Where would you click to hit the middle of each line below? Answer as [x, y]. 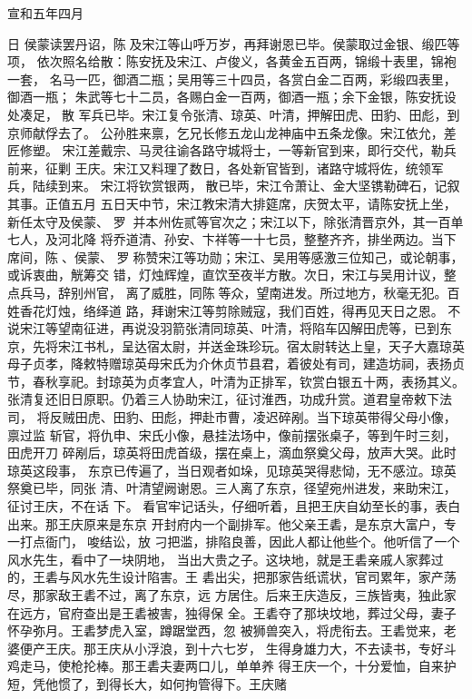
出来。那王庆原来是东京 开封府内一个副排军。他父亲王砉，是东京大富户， [226, 523]
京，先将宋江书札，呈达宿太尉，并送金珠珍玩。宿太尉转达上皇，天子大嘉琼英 [236, 345]
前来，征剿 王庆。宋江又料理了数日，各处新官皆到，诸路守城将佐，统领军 [226, 167]
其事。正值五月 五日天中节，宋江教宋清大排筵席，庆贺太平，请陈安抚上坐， [232, 203]
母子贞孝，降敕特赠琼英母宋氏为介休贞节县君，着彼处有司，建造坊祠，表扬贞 [236, 364]
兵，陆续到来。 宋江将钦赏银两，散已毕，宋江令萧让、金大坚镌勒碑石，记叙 [234, 186]
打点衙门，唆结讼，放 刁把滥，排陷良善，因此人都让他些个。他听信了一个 [240, 541]
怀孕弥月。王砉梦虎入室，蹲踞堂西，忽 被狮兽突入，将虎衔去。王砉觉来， [226, 630]
